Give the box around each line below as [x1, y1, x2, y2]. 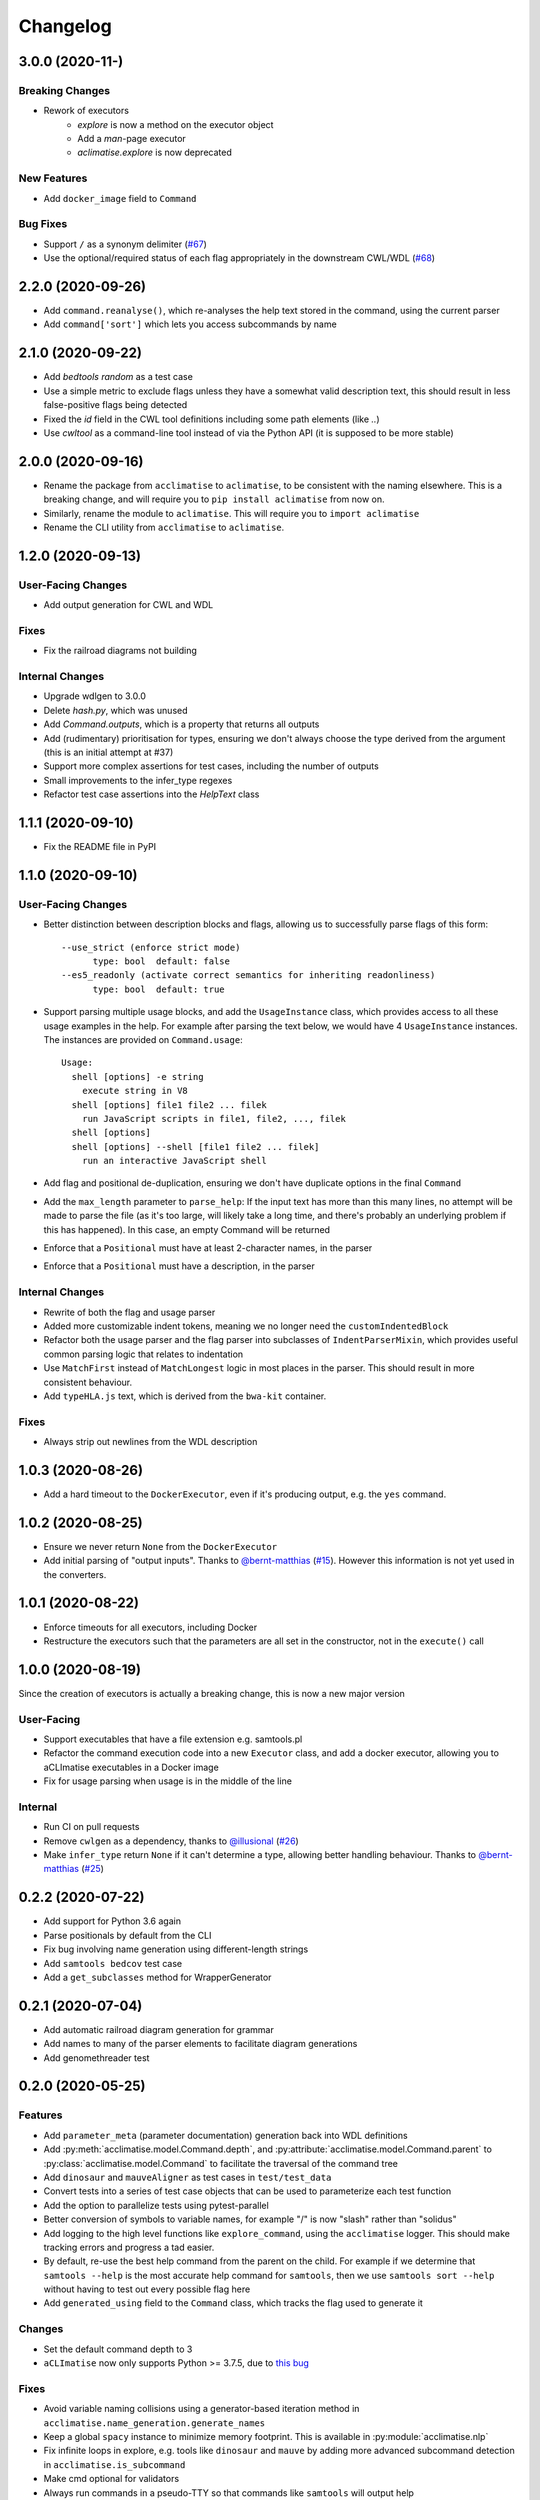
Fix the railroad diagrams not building [43, 645, 197, 657]
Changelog [18, 15, 112, 37]
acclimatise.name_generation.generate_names [43, 2417, 266, 2429]
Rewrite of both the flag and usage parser [43, 1306, 216, 1318]
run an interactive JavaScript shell [81, 1155, 267, 1167]
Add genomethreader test [43, 2051, 150, 2064]
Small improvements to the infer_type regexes [43, 774, 233, 786]
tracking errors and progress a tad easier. [43, 2241, 215, 2253]
